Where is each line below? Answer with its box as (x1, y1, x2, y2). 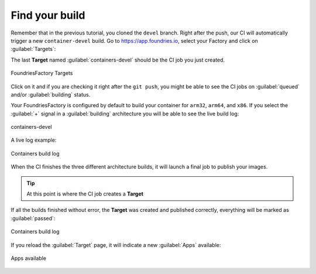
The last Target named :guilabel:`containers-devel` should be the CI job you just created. (11, 56, 225, 63)
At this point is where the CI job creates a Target (26, 190, 143, 197)
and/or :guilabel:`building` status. (11, 91, 91, 98)
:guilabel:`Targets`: (11, 46, 56, 53)
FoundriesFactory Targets (11, 70, 73, 77)
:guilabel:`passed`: (11, 214, 56, 222)
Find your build (11, 9, 85, 22)
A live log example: (11, 136, 57, 143)
